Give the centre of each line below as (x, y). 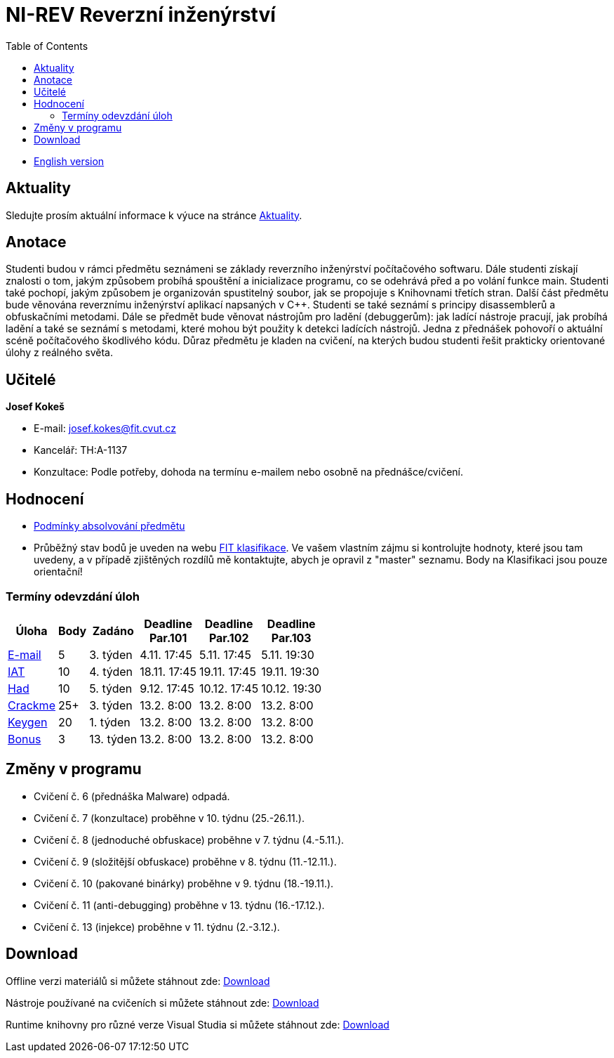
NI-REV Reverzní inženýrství (141, 15)
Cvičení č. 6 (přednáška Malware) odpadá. (132, 796)
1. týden (110, 722)
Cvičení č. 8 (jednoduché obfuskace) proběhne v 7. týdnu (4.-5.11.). (189, 840)
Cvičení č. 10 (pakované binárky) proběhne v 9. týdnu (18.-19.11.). (184, 883)
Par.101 (168, 638)
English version (69, 161)
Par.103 (291, 638)
